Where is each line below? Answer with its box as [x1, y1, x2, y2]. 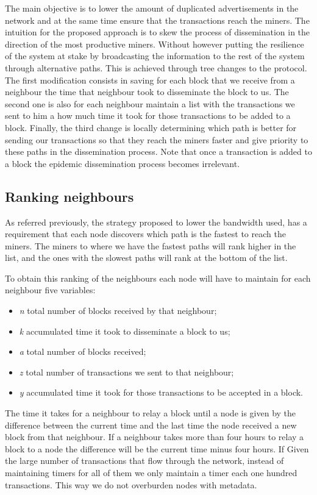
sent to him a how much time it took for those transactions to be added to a [5, 109, 291, 122]
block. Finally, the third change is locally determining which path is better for [5, 121, 297, 134]
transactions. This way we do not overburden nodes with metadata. [5, 478, 257, 491]
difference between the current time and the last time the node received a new [5, 418, 297, 431]
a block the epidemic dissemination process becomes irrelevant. [5, 157, 240, 169]
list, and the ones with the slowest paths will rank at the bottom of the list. [5, 251, 288, 264]
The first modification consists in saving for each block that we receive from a [5, 73, 295, 86]
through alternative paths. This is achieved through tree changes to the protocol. [5, 61, 307, 74]
